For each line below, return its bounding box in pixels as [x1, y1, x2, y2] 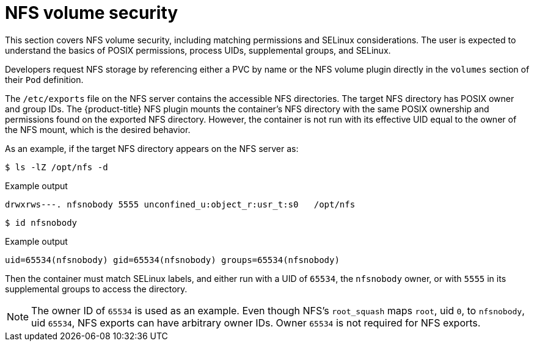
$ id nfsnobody [5, 217, 78, 228]
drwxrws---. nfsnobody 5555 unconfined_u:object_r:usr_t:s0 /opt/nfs [5, 199, 356, 209]
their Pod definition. [5, 74, 84, 85]
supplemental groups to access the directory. [5, 283, 188, 294]
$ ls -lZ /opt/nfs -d [5, 162, 108, 172]
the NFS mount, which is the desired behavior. [5, 124, 191, 135]
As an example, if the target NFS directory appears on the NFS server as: [5, 143, 299, 154]
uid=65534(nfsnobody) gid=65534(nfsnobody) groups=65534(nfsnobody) [5, 254, 340, 265]
